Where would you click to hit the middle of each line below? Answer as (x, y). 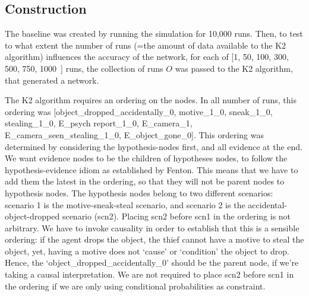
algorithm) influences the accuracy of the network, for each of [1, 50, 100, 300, (147, 57)
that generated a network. (52, 80)
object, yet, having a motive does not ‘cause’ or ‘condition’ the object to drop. (147, 251)
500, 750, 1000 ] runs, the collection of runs (84, 68)
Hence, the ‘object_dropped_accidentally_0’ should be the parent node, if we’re (152, 262)
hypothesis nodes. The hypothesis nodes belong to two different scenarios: (139, 192)
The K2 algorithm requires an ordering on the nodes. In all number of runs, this (151, 100)
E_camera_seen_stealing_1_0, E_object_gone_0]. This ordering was (134, 134)
